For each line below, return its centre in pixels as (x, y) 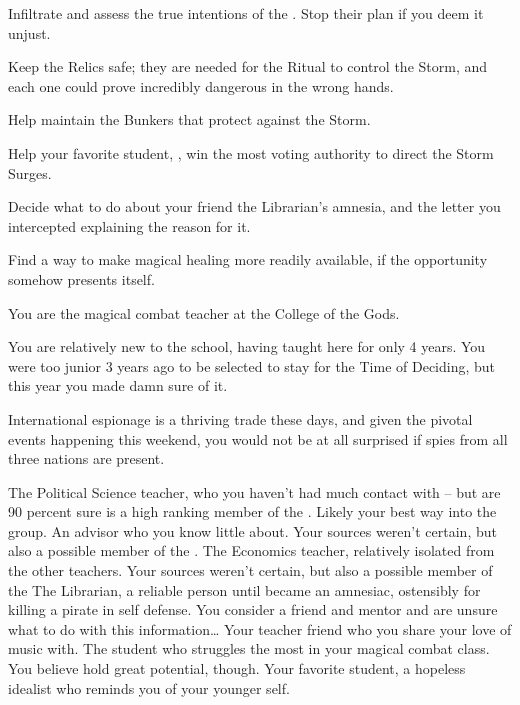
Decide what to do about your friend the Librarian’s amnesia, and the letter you (254, 206)
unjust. (29, 32)
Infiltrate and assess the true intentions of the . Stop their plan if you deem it (246, 13)
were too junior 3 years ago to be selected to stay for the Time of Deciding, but (252, 365)
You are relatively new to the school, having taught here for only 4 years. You (247, 346)
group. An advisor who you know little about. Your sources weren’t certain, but (252, 530)
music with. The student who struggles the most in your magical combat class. (249, 648)
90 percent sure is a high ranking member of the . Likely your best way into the (252, 511)
